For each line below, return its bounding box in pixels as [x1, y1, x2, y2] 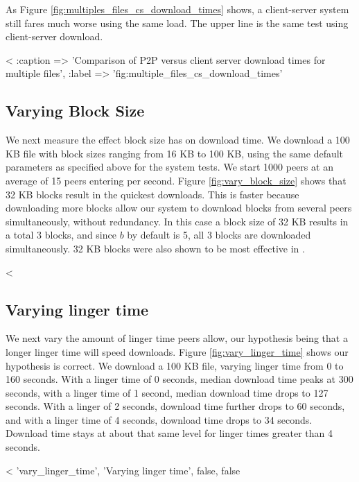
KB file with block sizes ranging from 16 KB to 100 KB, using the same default [6, 146, 344, 160]
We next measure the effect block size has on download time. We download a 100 [6, 132, 350, 147]
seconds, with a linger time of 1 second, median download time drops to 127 [6, 385, 329, 399]
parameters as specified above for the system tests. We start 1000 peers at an [6, 160, 333, 174]
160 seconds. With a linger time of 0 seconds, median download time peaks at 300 [6, 372, 353, 386]
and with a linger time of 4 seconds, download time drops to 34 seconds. [6, 412, 313, 427]
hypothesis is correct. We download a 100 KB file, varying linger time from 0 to [6, 358, 344, 372]
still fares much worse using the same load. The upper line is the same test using [6, 15, 349, 30]
